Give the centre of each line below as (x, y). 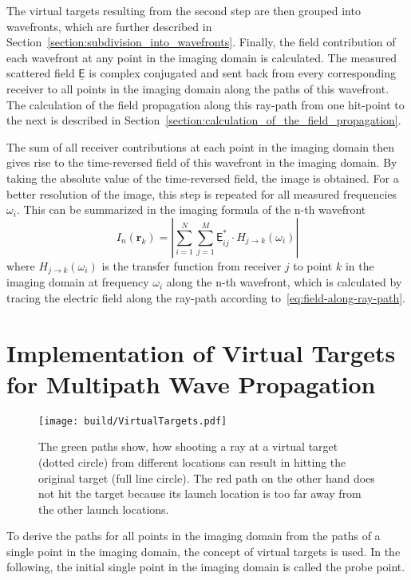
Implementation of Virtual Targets (201, 352)
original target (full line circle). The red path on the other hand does (207, 477)
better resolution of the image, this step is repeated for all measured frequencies (202, 193)
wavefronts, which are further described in (109, 26)
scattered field (41, 73)
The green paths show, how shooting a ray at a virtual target (188, 446)
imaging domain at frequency (78, 282)
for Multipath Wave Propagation (191, 383)
